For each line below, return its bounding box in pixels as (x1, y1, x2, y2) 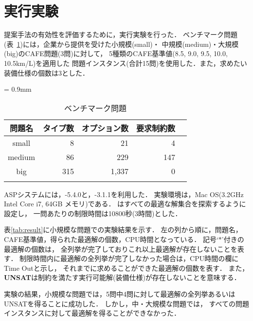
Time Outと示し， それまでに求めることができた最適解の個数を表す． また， (4, 262, 249, 273)
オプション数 (82, 122, 129, 134)
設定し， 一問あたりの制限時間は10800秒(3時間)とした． (4, 208, 182, 218)
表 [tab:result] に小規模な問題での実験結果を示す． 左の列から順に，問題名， (4, 224, 242, 235)
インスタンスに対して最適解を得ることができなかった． (4, 308, 181, 318)
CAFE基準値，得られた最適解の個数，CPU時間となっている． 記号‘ (4, 234, 218, 244)
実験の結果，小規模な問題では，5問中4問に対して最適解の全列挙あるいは (4, 289, 235, 299)
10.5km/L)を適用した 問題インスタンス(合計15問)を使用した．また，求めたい (4, 58, 247, 68)
